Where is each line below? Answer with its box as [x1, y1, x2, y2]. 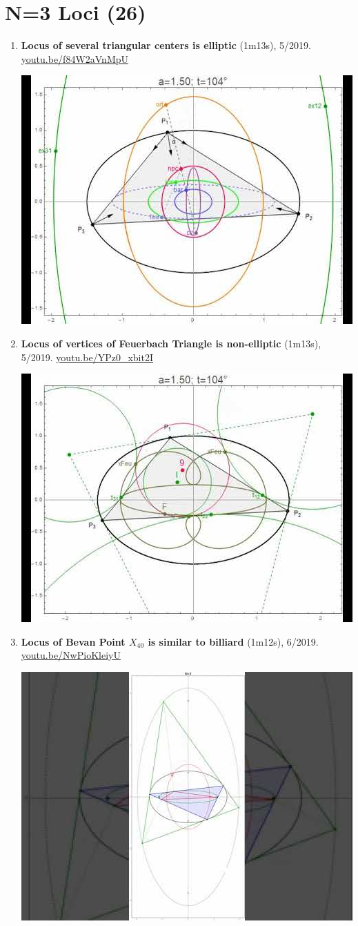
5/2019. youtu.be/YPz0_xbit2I [21, 349, 153, 364]
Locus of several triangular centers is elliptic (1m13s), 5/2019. [21, 38, 311, 52]
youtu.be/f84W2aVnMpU [21, 51, 129, 66]
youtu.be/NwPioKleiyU [21, 648, 121, 662]
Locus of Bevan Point [21, 634, 126, 648]
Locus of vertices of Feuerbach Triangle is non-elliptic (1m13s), [21, 336, 321, 350]
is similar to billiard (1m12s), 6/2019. [148, 634, 319, 648]
